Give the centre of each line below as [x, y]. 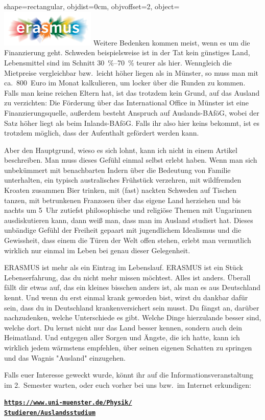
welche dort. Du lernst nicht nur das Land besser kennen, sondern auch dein [123, 327]
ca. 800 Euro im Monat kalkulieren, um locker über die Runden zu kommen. [125, 83]
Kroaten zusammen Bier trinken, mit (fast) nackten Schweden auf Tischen [121, 190]
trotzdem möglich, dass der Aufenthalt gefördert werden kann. [102, 133]
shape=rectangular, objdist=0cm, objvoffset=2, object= [92, 6]
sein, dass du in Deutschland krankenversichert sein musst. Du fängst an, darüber [132, 307]
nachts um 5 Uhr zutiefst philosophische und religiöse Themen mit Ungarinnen [128, 210]
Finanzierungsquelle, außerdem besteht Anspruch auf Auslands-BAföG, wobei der [132, 112]
